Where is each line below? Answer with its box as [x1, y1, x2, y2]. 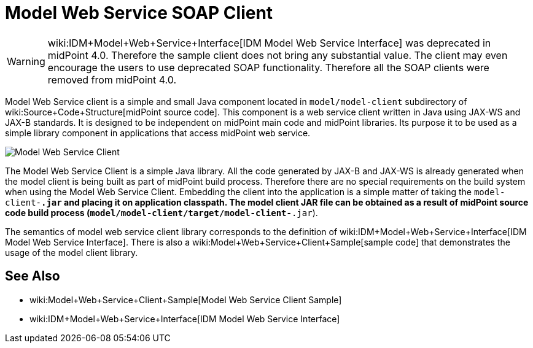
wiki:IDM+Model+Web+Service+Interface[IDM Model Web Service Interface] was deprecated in [47, 36, 491, 49]
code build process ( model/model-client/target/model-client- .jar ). [5, 207, 318, 218]
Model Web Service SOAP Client [5, 2, 273, 23]
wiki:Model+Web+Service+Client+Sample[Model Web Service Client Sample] [29, 294, 342, 305]
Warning [7, 55, 45, 68]
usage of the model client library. [5, 247, 138, 258]
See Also [5, 268, 60, 284]
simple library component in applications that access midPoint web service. [5, 127, 311, 138]
